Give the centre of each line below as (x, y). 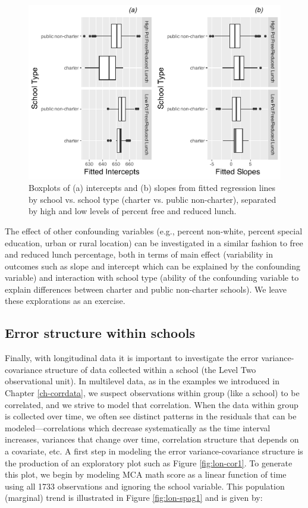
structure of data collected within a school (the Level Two (150, 369)
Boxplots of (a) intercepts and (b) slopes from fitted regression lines (152, 188)
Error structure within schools (100, 333)
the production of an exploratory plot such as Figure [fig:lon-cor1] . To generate (149, 462)
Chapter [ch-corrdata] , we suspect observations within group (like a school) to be (152, 393)
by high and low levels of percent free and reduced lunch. (133, 211)
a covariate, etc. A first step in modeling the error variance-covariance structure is (154, 451)
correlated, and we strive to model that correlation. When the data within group (152, 404)
